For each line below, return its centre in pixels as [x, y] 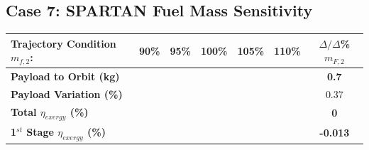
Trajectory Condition [64, 43]
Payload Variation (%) [67, 93]
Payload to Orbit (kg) [65, 76]
